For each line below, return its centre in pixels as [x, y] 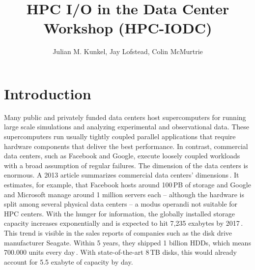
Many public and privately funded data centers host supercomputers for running [125, 117]
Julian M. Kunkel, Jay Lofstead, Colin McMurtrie [128, 51]
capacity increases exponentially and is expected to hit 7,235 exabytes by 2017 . [124, 223]
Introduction [48, 93]
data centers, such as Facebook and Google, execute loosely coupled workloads [122, 156]
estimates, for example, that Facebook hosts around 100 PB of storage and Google [127, 184]
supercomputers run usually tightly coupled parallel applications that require [120, 136]
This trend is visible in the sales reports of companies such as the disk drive [118, 232]
